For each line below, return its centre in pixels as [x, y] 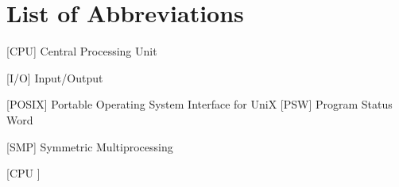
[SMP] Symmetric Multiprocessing [90, 146]
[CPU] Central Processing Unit [82, 51]
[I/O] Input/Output [55, 77]
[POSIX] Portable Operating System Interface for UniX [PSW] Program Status [199, 104]
